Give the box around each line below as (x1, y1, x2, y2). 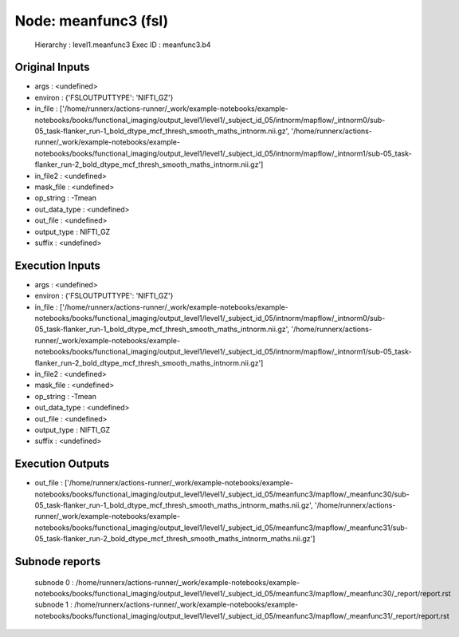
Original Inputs (14, 61, 90, 74)
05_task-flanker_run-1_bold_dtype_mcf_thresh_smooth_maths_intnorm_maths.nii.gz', (34, 500, 314, 510)
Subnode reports (14, 555, 101, 568)
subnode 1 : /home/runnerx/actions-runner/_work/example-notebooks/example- (34, 599, 299, 610)
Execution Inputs (14, 259, 101, 272)
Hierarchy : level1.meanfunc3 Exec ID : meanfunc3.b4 (34, 40, 211, 49)
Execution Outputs (14, 457, 110, 471)
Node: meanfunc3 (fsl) (14, 12, 169, 30)
